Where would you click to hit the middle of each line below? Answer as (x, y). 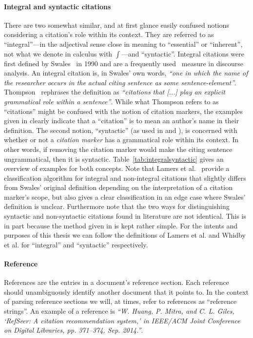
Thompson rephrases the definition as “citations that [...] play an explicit (115, 92)
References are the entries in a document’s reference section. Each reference (117, 282)
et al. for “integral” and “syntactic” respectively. (76, 244)
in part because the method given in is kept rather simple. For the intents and (121, 225)
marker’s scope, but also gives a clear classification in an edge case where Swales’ (125, 197)
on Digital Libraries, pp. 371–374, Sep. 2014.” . (74, 330)
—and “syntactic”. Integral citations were (183, 53)
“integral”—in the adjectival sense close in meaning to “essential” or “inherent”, (123, 44)
